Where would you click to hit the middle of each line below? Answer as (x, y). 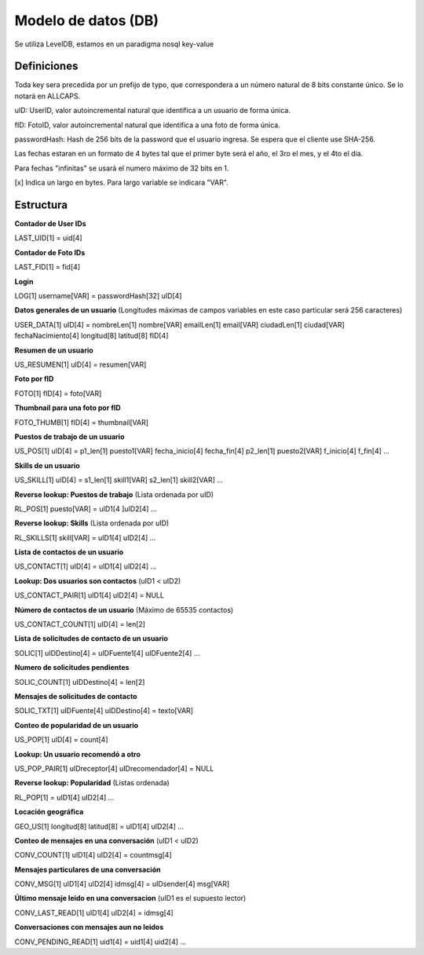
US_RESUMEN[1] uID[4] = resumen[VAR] (80, 364)
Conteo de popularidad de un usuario (77, 725)
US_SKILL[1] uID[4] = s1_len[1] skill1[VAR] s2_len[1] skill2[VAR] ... (119, 480)
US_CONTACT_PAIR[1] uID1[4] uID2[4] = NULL (90, 595)
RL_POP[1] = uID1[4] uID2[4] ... (64, 797)
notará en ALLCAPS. (48, 96)
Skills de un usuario (47, 465)
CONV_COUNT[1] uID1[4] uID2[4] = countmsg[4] (93, 855)
